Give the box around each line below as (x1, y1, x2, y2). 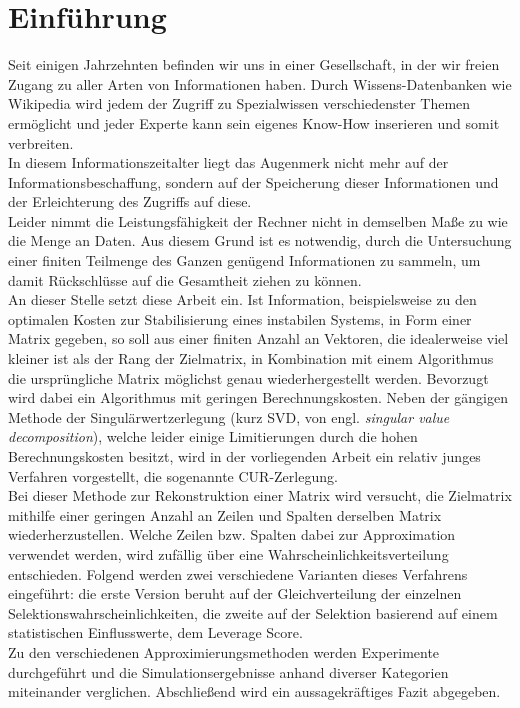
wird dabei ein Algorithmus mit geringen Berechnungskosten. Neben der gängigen (8, 387, 508, 408)
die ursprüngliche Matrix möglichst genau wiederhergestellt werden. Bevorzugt (8, 367, 489, 388)
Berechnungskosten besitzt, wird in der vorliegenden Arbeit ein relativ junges (8, 446, 481, 466)
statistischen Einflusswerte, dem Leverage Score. (8, 622, 303, 643)
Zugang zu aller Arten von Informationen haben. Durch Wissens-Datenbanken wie (8, 73, 512, 94)
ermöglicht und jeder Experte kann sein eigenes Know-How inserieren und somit (8, 112, 500, 133)
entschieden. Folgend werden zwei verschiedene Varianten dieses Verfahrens (8, 563, 468, 584)
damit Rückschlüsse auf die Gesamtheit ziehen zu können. (8, 269, 362, 290)
